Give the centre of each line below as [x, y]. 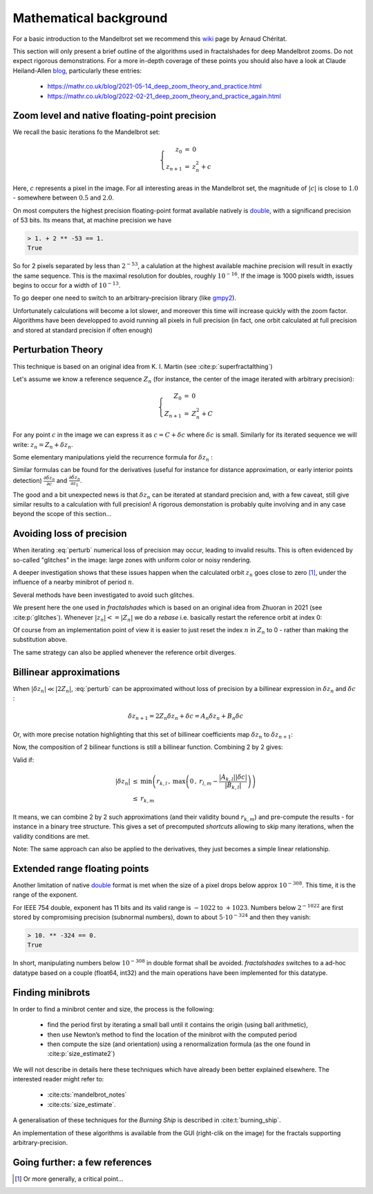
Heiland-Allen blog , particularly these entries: [77, 70]
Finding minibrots [51, 993]
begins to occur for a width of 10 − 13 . [67, 285]
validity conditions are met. [51, 836]
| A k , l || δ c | [233, 777]
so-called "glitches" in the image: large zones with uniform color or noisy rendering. [132, 560]
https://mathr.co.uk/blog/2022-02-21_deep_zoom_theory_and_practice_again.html [164, 96]
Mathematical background [90, 18]
